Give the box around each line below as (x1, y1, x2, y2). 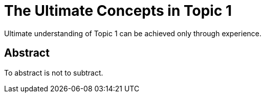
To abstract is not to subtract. (4, 68, 103, 77)
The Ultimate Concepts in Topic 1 (4, 2, 232, 19)
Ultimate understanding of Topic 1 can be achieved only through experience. (4, 29, 262, 38)
